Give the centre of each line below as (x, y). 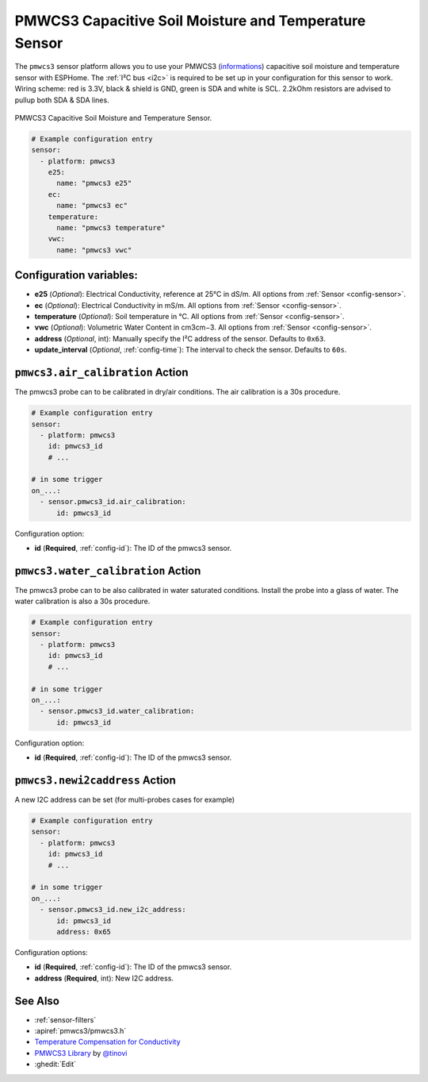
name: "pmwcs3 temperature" (111, 228)
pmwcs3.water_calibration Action (108, 570)
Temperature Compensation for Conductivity (108, 1042)
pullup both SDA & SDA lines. (62, 100)
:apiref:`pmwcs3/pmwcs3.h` (80, 1031)
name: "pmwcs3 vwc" (94, 250)
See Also (37, 1001)
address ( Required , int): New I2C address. (104, 978)
